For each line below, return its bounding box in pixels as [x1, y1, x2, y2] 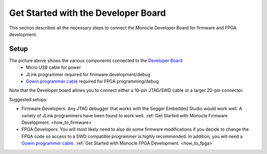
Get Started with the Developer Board [9, 7, 166, 18]
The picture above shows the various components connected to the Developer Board [9, 57, 183, 63]
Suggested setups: [9, 97, 48, 103]
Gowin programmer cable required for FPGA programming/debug [26, 78, 159, 84]
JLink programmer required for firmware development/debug [26, 71, 151, 77]
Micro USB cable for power [26, 64, 81, 70]
